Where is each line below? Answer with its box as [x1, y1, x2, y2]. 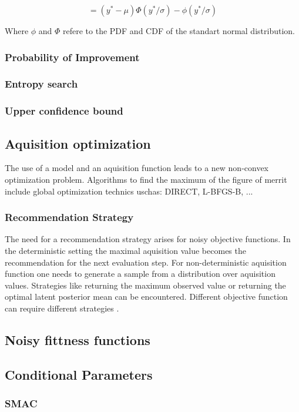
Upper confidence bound [5, 103, 123, 118]
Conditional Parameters [5, 365, 153, 383]
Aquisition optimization [5, 134, 151, 152]
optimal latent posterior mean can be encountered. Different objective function [5, 290, 288, 303]
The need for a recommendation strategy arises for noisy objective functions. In [5, 233, 291, 245]
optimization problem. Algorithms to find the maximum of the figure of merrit [5, 173, 287, 185]
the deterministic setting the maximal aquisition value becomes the [5, 244, 246, 256]
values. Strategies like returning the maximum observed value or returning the [5, 279, 286, 291]
